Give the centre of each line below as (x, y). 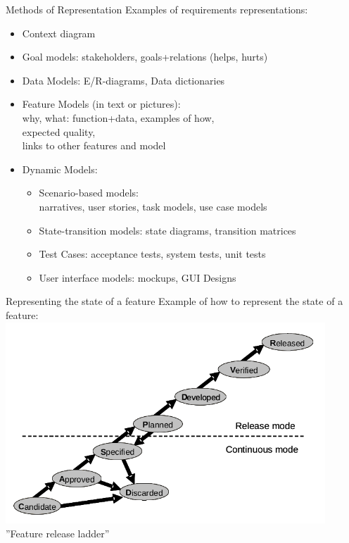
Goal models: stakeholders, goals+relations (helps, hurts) (145, 57)
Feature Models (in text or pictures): (101, 104)
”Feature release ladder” (58, 533)
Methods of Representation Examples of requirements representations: (157, 9)
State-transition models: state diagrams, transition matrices (167, 230)
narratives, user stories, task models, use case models (153, 206)
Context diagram (59, 33)
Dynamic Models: (60, 169)
